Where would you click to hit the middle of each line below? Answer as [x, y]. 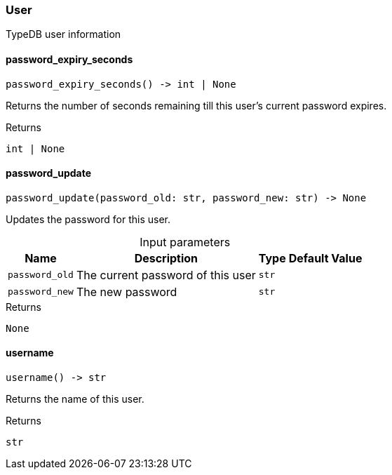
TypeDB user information [63, 34]
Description [166, 258]
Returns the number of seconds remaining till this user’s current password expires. [196, 105]
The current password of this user [166, 275]
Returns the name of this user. [75, 399]
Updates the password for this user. [88, 219]
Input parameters [185, 242]
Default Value [325, 258]
